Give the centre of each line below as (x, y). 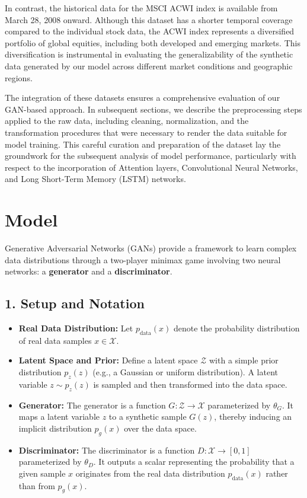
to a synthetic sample (148, 416)
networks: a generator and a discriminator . (89, 271)
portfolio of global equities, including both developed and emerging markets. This (153, 42)
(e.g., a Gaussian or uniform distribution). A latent (185, 372)
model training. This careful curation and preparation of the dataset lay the (143, 144)
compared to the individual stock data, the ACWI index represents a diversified (150, 31)
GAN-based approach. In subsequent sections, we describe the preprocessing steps (153, 109)
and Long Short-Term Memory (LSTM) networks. (95, 179)
